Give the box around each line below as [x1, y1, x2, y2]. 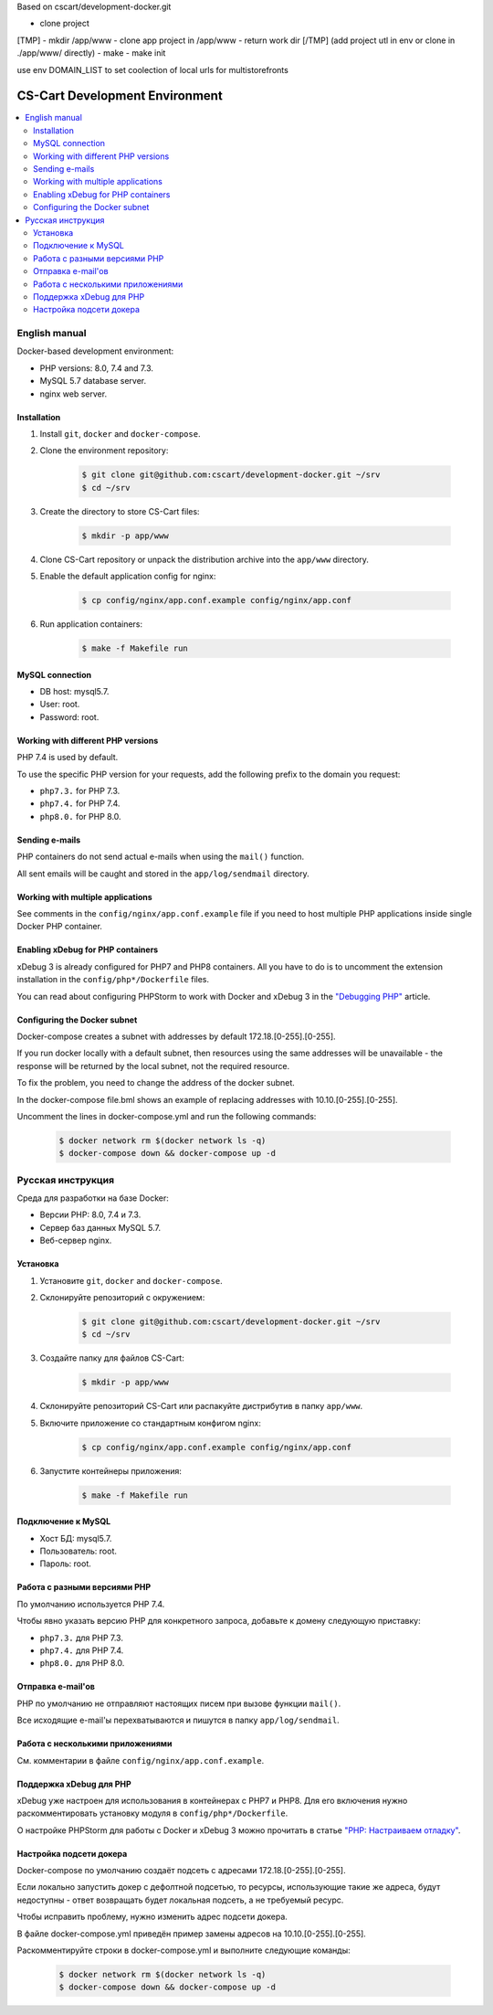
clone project [39, 18, 90, 29]
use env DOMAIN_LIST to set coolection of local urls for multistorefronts [16, 64, 289, 75]
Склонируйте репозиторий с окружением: [39, 1291, 205, 1302]
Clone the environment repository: [39, 445, 169, 456]
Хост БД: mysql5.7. [39, 1532, 112, 1543]
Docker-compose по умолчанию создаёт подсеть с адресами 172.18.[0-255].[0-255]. [16, 1865, 346, 1876]
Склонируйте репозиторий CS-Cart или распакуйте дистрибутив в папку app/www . [39, 1401, 363, 1412]
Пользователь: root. [39, 1545, 118, 1556]
